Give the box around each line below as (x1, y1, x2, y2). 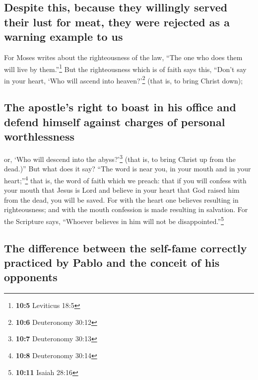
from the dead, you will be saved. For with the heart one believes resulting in (4, 194, 239, 205)
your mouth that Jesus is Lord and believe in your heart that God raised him (4, 185, 240, 195)
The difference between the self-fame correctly (4, 240, 247, 255)
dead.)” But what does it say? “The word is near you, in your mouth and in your (4, 163, 251, 174)
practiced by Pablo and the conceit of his (4, 254, 220, 270)
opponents (4, 269, 58, 285)
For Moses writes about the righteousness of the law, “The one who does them (4, 52, 243, 62)
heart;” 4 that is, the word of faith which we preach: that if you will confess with (4, 173, 247, 185)
